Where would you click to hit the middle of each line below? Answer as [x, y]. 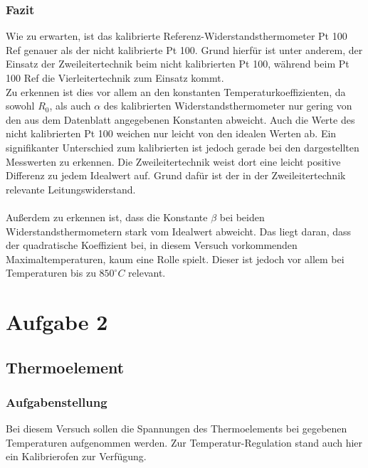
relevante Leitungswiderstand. [71, 189]
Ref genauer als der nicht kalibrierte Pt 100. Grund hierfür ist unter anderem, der [184, 49]
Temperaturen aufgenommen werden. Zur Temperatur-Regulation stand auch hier [184, 442]
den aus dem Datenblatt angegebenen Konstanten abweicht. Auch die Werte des [180, 119]
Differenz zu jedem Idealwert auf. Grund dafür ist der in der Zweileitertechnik [176, 175]
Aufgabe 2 [57, 322]
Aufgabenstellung [57, 401]
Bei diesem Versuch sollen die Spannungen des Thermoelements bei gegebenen [177, 429]
